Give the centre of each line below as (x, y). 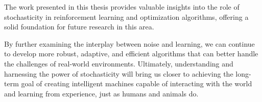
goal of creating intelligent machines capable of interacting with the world (137, 83)
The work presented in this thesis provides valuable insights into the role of (122, 7)
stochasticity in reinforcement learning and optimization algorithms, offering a (126, 16)
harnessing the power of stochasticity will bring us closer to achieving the (119, 73)
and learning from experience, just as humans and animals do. (101, 93)
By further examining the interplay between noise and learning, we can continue (129, 43)
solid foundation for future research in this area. (79, 27)
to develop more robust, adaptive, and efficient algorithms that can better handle (131, 54)
